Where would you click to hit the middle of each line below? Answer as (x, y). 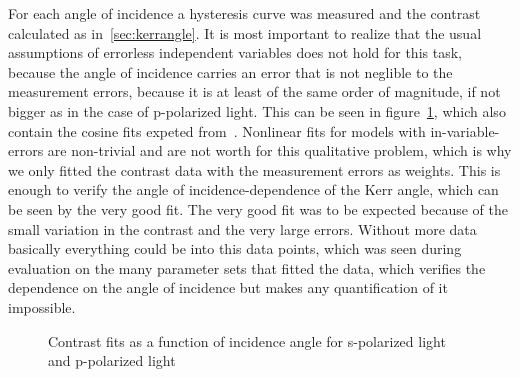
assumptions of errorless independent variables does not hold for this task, (235, 52)
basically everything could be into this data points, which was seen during (235, 248)
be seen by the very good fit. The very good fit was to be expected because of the (258, 208)
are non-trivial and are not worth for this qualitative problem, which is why (279, 150)
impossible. (42, 306)
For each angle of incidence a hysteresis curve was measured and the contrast (244, 13)
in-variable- (465, 130)
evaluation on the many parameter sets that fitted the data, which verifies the (247, 267)
